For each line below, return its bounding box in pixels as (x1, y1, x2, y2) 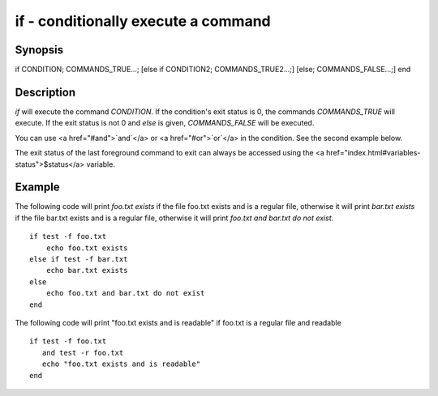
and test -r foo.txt (41, 348, 124, 357)
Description (15, 85, 76, 99)
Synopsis (15, 43, 64, 57)
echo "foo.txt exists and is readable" (41, 360, 201, 368)
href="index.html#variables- (325, 148, 421, 158)
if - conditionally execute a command (15, 12, 271, 30)
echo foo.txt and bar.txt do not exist (45, 288, 205, 298)
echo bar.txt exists (45, 266, 128, 275)
